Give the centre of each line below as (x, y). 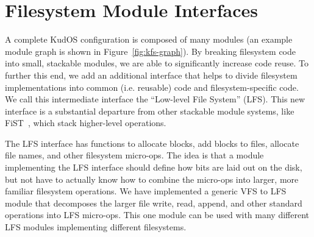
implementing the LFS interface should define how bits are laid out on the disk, (154, 167)
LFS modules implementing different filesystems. (96, 227)
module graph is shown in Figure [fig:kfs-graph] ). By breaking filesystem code (150, 51)
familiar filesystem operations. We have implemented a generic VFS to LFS (146, 191)
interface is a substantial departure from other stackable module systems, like (150, 111)
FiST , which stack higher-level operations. (86, 123)
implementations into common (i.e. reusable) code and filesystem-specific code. (152, 87)
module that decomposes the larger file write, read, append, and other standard (154, 203)
